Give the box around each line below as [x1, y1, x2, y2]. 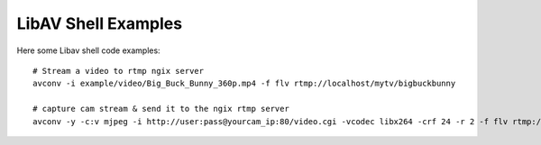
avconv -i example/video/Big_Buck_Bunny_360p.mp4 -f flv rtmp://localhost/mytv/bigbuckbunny [32, 78, 456, 89]
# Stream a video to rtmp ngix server [32, 66, 205, 76]
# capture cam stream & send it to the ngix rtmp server [32, 104, 290, 114]
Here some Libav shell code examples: [16, 45, 161, 56]
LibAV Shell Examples [16, 14, 183, 33]
